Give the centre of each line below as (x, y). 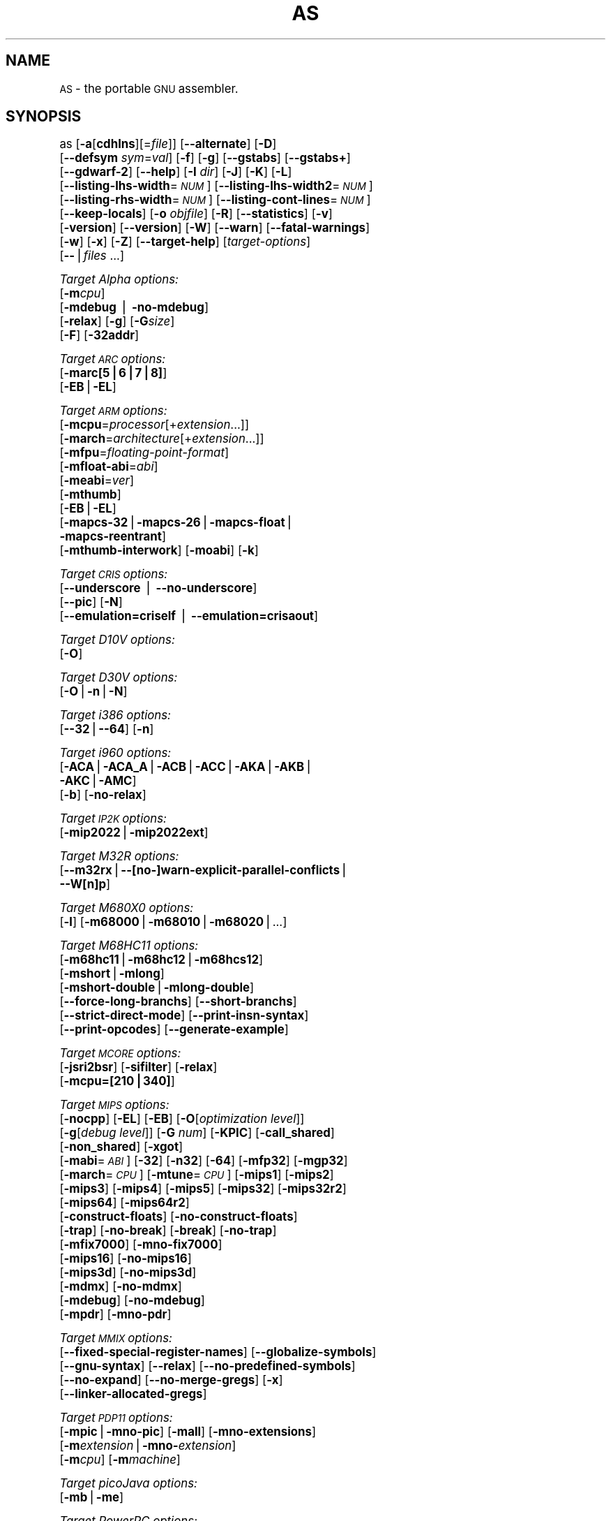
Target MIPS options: (114, 1105)
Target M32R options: (119, 857)
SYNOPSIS (44, 117)
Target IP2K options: (113, 819)
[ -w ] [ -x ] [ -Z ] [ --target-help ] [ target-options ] (185, 242)
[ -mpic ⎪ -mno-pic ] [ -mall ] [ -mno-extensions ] (188, 1432)
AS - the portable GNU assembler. (149, 88)
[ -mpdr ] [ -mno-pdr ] (115, 1315)
